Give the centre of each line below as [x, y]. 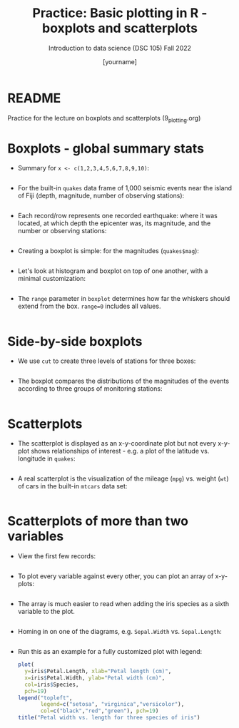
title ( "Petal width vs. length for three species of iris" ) [109, 718]
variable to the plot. [46, 612]
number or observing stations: [62, 231]
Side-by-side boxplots [75, 341]
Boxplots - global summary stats [106, 148]
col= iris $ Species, [52, 685]
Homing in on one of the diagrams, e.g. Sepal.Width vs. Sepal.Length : [120, 632]
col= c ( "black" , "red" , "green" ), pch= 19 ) [100, 711]
